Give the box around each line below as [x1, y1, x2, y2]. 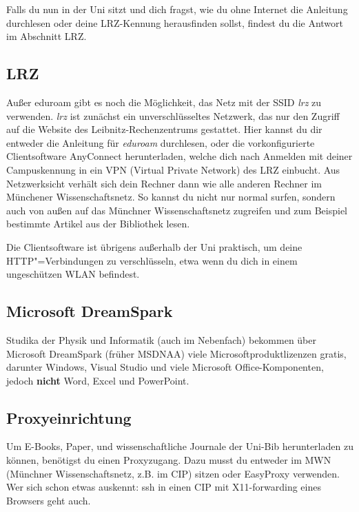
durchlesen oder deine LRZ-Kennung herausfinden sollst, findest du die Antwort [6, 15, 344, 30]
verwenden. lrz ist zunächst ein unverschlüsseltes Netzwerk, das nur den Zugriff [6, 108, 340, 123]
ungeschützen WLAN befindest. [6, 267, 140, 281]
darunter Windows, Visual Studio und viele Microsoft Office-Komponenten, [6, 360, 324, 374]
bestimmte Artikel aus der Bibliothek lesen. [6, 216, 190, 231]
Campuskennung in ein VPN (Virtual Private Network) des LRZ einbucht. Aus [6, 162, 340, 176]
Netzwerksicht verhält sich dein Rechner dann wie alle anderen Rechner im [6, 176, 322, 190]
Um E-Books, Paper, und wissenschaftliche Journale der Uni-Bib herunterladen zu [6, 439, 353, 453]
